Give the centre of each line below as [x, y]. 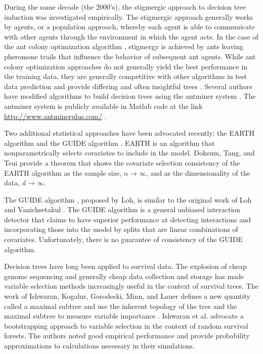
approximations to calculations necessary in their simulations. [100, 345]
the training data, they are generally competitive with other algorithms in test [125, 76]
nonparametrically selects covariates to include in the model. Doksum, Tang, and [129, 153]
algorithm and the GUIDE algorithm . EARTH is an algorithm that [109, 143]
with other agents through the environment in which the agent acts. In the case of [131, 36]
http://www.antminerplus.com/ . [55, 116]
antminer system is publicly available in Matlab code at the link [103, 106]
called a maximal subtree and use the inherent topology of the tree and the [121, 306]
